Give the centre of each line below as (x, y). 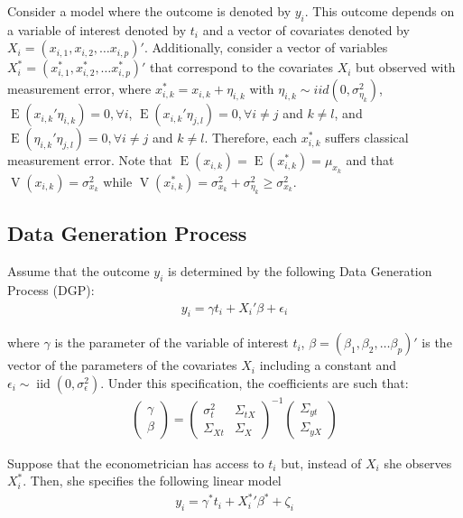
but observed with (406, 67)
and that (370, 160)
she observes (418, 462)
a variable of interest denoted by (97, 29)
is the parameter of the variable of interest (171, 342)
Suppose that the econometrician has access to (136, 462)
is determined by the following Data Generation (300, 271)
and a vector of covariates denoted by (306, 29)
